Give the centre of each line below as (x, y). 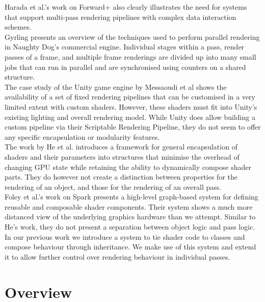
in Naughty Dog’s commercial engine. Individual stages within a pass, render (125, 47)
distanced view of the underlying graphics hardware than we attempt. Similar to (130, 217)
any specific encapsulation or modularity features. (82, 136)
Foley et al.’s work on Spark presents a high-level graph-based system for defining (131, 197)
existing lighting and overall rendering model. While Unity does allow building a (130, 117)
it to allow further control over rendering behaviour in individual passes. (117, 256)
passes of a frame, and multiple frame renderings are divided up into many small (130, 56)
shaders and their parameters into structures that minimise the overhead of (122, 156)
